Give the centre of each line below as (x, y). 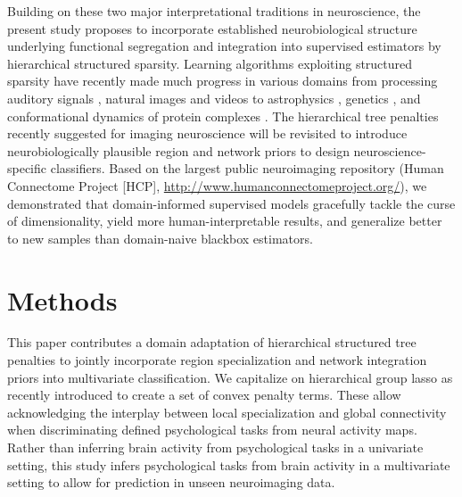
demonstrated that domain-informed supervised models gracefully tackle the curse (231, 203)
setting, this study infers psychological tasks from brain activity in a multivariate (229, 464)
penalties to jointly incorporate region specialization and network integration (217, 360)
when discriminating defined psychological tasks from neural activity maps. (212, 430)
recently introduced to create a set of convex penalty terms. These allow (204, 395)
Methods (62, 299)
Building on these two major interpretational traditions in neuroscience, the (214, 11)
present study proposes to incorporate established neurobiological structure (212, 28)
